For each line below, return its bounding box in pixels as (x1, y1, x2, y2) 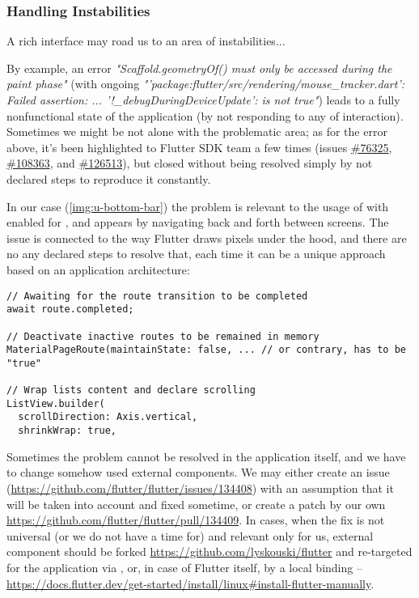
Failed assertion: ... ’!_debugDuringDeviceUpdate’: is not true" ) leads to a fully (6, 91, 400, 108)
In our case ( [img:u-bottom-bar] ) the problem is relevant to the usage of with (6, 197, 389, 214)
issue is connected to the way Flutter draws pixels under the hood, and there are (6, 229, 407, 246)
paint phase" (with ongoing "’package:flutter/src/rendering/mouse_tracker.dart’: (6, 75, 405, 92)
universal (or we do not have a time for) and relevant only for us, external (6, 527, 374, 544)
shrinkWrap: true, (18, 425, 117, 437)
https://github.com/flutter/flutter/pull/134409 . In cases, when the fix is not (6, 511, 385, 528)
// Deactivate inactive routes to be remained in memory (6, 330, 320, 342)
